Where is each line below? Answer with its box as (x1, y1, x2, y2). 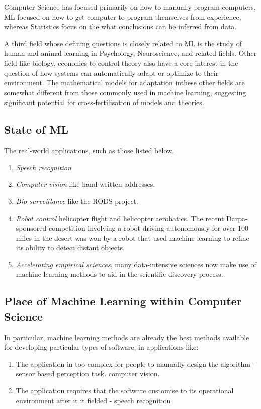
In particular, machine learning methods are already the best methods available (4, 332, 249, 342)
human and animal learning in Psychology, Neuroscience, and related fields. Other (4, 48, 257, 58)
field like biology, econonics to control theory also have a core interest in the (4, 57, 238, 68)
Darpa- (226, 213, 248, 223)
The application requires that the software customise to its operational (16, 385, 234, 396)
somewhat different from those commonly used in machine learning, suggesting (4, 87, 246, 97)
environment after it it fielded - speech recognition (16, 395, 171, 405)
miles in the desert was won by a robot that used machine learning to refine (16, 232, 249, 243)
